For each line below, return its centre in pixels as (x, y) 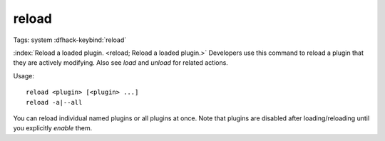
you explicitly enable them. (53, 128)
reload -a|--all (54, 102)
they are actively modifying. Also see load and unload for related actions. (120, 63)
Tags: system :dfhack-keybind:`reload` (70, 40)
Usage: (24, 75)
